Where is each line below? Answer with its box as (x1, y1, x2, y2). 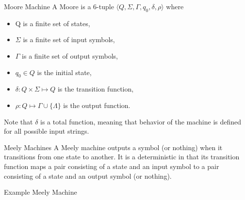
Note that (4, 116, 33, 126)
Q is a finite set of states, (15, 18, 90, 28)
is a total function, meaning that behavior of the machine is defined (40, 116, 242, 126)
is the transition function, (57, 84, 134, 94)
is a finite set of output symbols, (22, 50, 118, 61)
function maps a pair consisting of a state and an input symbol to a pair (4, 161, 219, 171)
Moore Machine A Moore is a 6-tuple (4, 1, 114, 11)
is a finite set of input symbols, (23, 34, 115, 45)
